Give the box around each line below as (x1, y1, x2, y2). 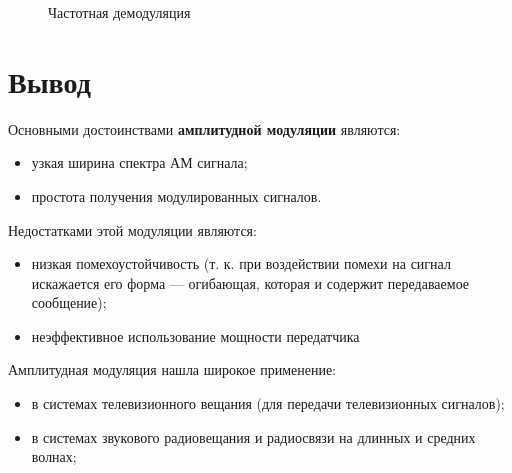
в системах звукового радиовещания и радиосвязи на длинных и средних (31, 426, 476, 447)
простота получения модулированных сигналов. (31, 185, 322, 206)
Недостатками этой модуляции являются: (8, 219, 257, 240)
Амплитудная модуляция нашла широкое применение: (8, 359, 337, 380)
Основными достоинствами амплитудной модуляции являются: (8, 118, 401, 139)
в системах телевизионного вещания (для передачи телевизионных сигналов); (31, 393, 505, 414)
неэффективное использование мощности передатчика (31, 325, 360, 346)
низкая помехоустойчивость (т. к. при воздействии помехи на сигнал (31, 253, 451, 274)
